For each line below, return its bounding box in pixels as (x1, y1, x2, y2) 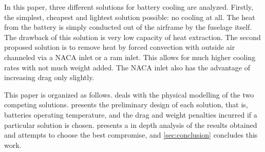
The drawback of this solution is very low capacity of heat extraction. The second (4, 31, 261, 42)
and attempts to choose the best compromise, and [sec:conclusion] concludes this (4, 129, 258, 140)
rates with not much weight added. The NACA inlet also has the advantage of (4, 62, 250, 72)
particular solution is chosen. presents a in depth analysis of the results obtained (4, 119, 257, 130)
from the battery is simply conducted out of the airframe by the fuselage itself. (4, 22, 252, 32)
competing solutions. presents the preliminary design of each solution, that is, (4, 99, 248, 110)
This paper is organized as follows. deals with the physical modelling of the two (4, 89, 254, 100)
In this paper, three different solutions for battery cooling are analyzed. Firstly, (4, 2, 253, 12)
